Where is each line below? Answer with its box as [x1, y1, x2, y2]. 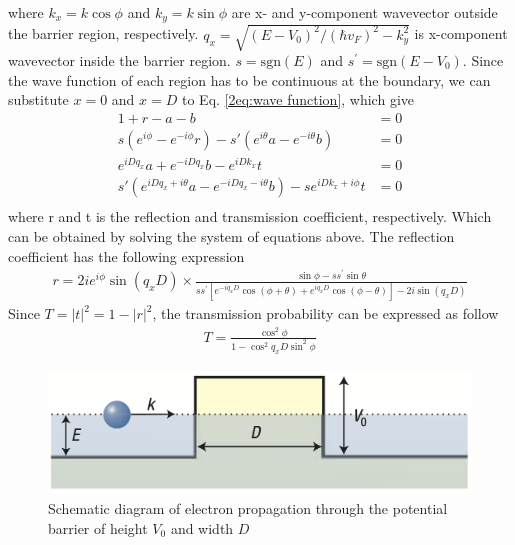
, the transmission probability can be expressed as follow [152, 303, 499, 324]
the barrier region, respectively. [8, 23, 199, 44]
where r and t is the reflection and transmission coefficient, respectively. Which [8, 206, 492, 227]
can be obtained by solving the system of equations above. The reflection [8, 225, 455, 246]
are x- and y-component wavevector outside [231, 2, 498, 22]
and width [170, 517, 234, 538]
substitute [8, 89, 69, 110]
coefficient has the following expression [8, 245, 245, 266]
